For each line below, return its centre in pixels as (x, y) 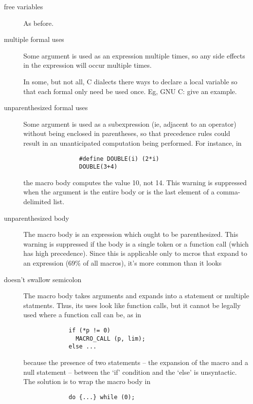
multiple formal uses (34, 39)
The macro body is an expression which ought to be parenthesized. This (131, 234)
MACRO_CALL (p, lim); (110, 338)
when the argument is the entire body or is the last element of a (119, 192)
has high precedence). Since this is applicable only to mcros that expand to (136, 253)
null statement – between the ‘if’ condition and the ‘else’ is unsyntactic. (130, 372)
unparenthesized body (36, 218)
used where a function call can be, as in (82, 315)
